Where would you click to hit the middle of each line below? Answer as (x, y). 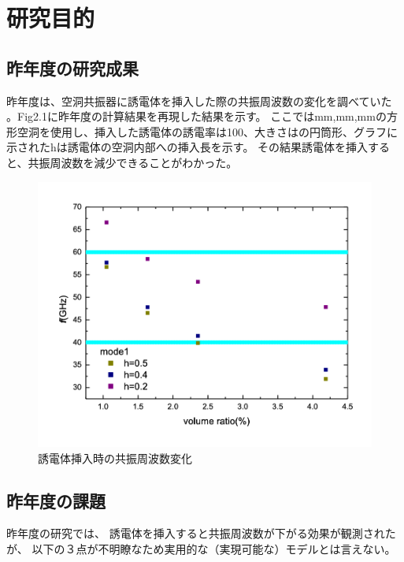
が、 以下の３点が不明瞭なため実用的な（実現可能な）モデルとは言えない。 (201, 549)
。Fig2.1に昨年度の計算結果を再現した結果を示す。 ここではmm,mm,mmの (196, 116)
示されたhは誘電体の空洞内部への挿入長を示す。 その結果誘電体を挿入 (187, 147)
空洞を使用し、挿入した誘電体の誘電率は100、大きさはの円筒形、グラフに (207, 131)
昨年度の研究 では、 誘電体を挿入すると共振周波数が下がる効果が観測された (201, 533)
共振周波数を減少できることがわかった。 (133, 162)
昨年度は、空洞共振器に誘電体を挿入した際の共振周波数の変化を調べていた (199, 100)
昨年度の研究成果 (72, 67)
